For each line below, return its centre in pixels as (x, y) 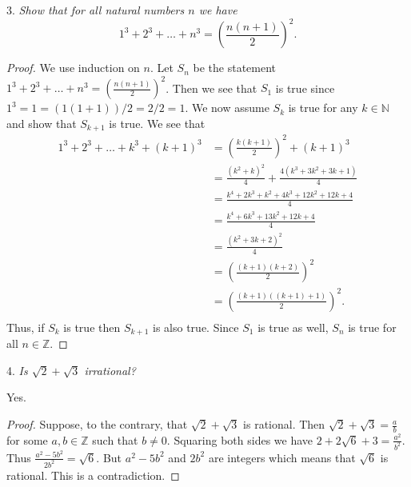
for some (27, 439)
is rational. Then (284, 424)
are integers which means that (282, 457)
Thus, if (26, 327)
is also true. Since (196, 327)
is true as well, (293, 327)
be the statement (235, 68)
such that (115, 439)
